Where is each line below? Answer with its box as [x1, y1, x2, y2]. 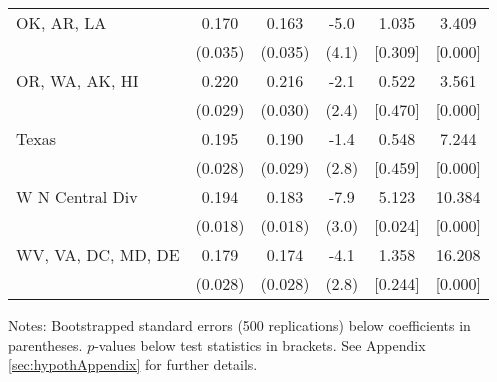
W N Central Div [16, 185, 138, 208]
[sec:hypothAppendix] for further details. [8, 354, 258, 375]
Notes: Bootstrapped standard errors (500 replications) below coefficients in [8, 315, 471, 335]
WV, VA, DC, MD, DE [16, 243, 180, 266]
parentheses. [8, 334, 83, 355]
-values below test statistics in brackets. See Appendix [94, 334, 426, 355]
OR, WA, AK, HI [16, 69, 139, 92]
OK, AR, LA [16, 11, 107, 34]
